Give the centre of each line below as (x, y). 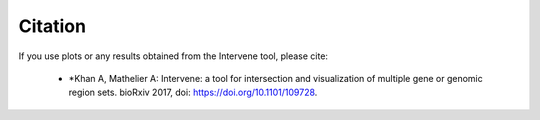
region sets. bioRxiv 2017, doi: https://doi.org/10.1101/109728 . (193, 92)
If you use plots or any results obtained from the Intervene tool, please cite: (173, 56)
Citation (52, 26)
